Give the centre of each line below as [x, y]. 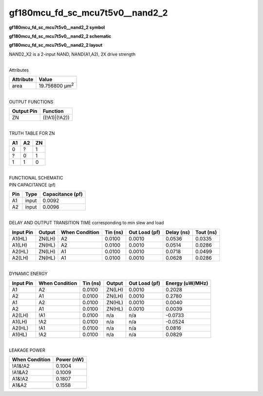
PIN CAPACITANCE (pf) [32, 185]
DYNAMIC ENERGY [28, 274]
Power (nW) [70, 360]
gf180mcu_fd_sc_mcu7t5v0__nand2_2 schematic [60, 36]
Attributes [19, 70]
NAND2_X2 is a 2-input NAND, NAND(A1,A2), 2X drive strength [72, 54]
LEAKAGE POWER [27, 350]
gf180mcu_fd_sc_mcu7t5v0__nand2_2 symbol [57, 27]
